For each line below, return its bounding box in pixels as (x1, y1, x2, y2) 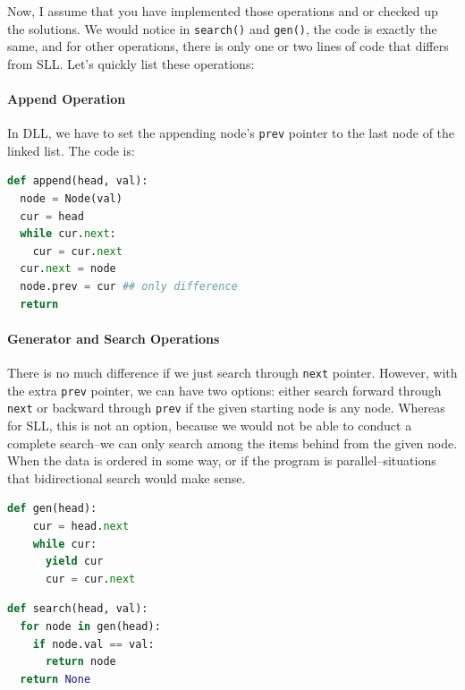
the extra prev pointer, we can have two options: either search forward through (7, 380, 442, 399)
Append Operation (7, 89, 126, 108)
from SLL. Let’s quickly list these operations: (7, 54, 255, 72)
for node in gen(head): (20, 619, 161, 633)
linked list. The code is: (7, 141, 135, 159)
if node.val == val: (32, 637, 155, 651)
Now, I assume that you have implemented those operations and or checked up (7, 2, 438, 20)
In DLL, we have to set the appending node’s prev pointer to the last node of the (7, 124, 455, 142)
